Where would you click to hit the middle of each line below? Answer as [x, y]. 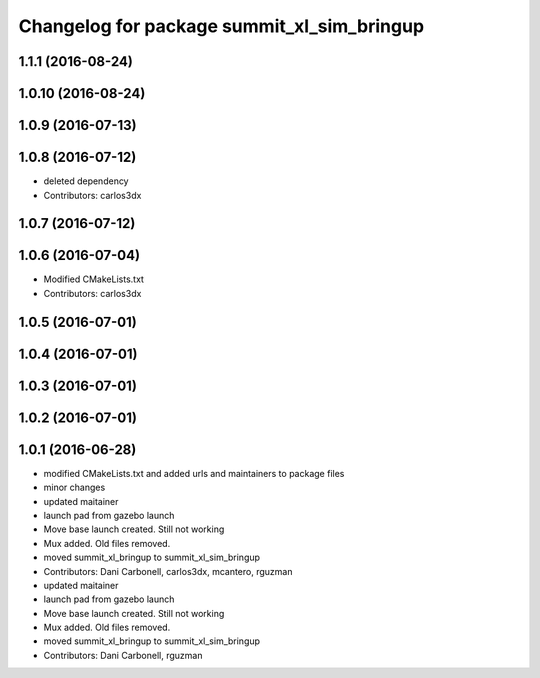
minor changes [74, 487]
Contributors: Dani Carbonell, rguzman [123, 655]
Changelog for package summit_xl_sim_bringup [221, 26]
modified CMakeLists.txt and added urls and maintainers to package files [194, 473]
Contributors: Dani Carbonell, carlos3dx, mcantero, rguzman [168, 571]
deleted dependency [86, 181]
